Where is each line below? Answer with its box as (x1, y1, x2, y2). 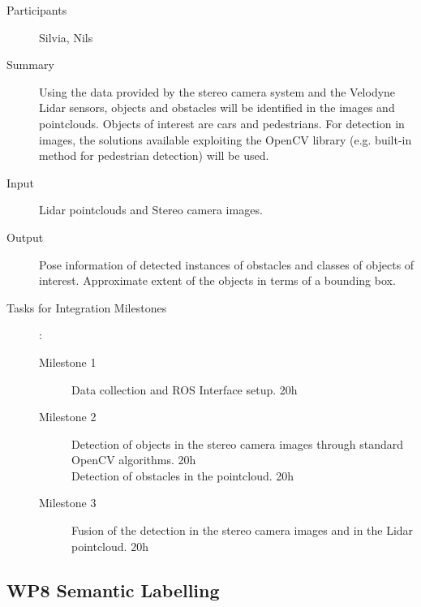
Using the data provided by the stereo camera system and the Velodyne (39, 83, 396, 100)
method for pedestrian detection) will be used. (39, 147, 269, 164)
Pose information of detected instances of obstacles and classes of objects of (39, 256, 415, 273)
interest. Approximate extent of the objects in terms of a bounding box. (39, 272, 396, 289)
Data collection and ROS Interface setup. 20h (71, 381, 298, 398)
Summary (6, 56, 54, 73)
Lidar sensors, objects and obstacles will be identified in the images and (39, 99, 395, 116)
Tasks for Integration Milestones (6, 299, 167, 316)
